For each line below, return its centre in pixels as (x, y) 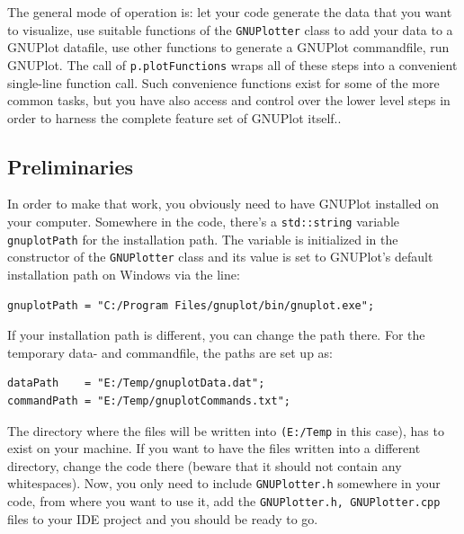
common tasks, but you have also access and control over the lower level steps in (229, 100)
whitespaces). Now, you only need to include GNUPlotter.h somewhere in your (224, 483)
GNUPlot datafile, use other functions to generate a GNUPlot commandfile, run (228, 47)
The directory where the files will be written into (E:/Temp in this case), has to (226, 430)
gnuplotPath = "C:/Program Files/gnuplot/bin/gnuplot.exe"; (191, 305)
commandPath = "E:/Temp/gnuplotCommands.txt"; (149, 401)
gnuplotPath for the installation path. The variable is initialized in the (203, 239)
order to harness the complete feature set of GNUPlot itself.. (174, 117)
